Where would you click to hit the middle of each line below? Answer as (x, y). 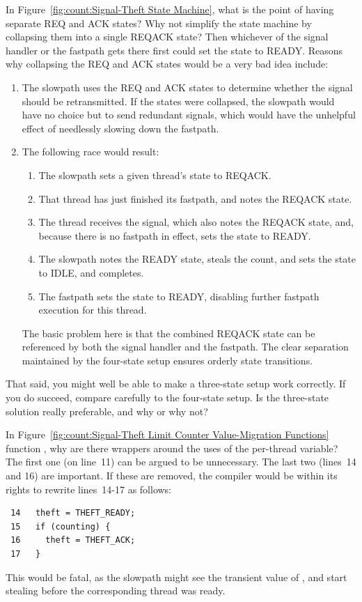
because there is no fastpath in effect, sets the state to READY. (175, 235)
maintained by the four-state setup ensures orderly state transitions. (167, 360)
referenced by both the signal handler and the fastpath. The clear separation (185, 347)
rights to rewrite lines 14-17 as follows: (89, 489)
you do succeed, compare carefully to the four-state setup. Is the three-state (167, 398)
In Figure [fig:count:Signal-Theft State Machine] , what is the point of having (170, 9)
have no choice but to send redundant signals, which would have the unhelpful (189, 115)
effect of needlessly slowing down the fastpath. (120, 128)
